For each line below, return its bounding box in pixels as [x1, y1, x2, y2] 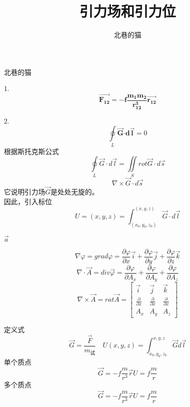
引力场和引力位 [79, 1, 176, 21]
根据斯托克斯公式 [4, 146, 59, 156]
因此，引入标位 [4, 196, 52, 206]
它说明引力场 [4, 187, 45, 197]
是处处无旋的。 [51, 187, 99, 197]
